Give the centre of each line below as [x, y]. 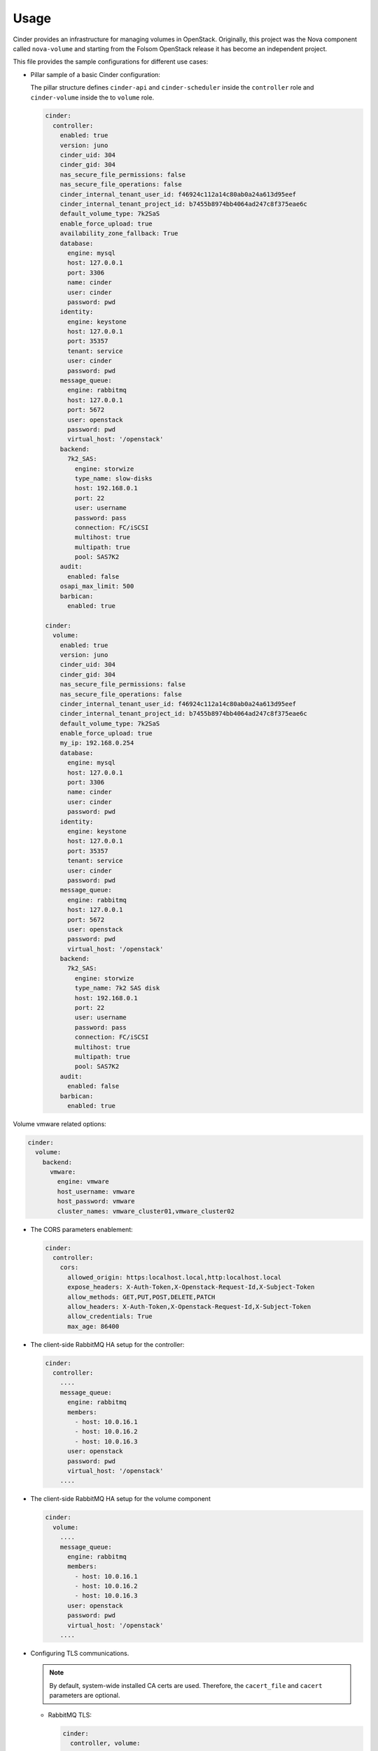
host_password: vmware [96, 1202]
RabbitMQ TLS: [70, 1715]
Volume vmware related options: [59, 1123]
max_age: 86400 [93, 1326]
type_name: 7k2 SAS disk [117, 988]
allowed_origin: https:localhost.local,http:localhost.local [175, 1277]
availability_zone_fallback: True [119, 234]
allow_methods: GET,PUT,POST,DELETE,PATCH [141, 1297]
